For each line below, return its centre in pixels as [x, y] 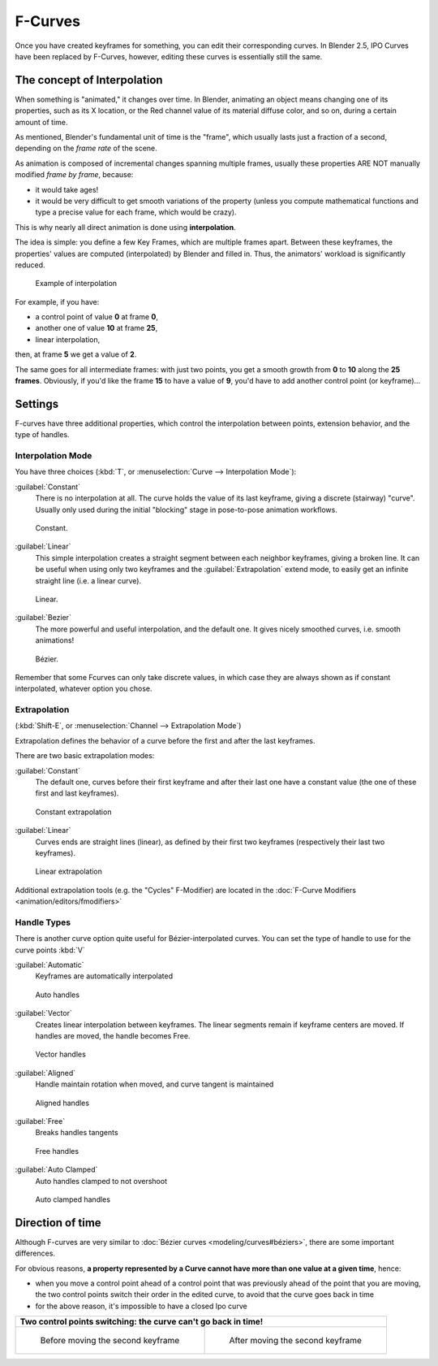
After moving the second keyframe [296, 1341]
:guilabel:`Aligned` [45, 1073]
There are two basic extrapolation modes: [85, 756]
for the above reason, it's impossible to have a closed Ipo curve [141, 1306]
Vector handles [61, 1054]
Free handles [57, 1151]
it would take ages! [67, 189]
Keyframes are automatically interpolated [104, 976]
